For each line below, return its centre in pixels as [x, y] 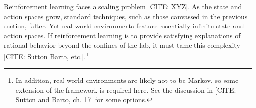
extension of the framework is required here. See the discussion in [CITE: [126, 90]
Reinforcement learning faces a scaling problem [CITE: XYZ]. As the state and [123, 6]
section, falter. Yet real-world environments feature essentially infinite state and [124, 26]
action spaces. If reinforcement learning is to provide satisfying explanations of [122, 35]
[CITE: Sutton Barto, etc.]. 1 [46, 55]
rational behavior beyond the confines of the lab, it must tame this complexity [122, 45]
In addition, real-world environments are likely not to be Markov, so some [127, 80]
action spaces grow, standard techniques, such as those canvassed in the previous [126, 16]
